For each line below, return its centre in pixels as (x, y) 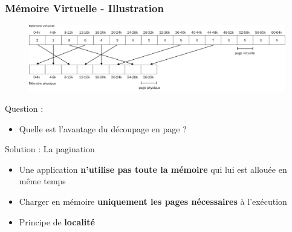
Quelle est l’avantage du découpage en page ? (103, 128)
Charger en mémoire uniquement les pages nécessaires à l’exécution (153, 201)
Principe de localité (57, 221)
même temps (42, 181)
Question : (24, 108)
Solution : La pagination (50, 149)
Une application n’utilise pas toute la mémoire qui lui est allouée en (153, 169)
